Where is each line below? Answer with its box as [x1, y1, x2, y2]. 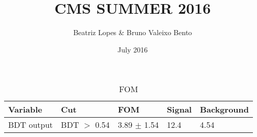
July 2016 [117, 44, 148, 54]
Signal [167, 103, 192, 116]
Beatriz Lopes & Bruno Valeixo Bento [73, 27, 192, 38]
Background [199, 103, 249, 116]
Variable [8, 103, 42, 116]
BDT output [8, 119, 53, 131]
